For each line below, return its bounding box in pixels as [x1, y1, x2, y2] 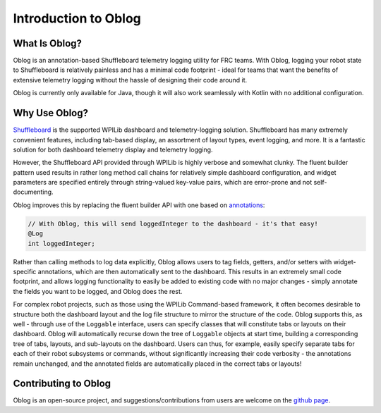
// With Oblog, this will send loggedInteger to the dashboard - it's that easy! [28, 219, 319, 228]
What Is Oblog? [13, 37, 83, 49]
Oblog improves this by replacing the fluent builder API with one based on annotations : [13, 201, 265, 209]
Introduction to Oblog [13, 11, 141, 26]
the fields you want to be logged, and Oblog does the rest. [13, 287, 183, 295]
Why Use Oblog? [13, 107, 88, 119]
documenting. [13, 187, 54, 197]
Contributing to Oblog [13, 378, 111, 390]
